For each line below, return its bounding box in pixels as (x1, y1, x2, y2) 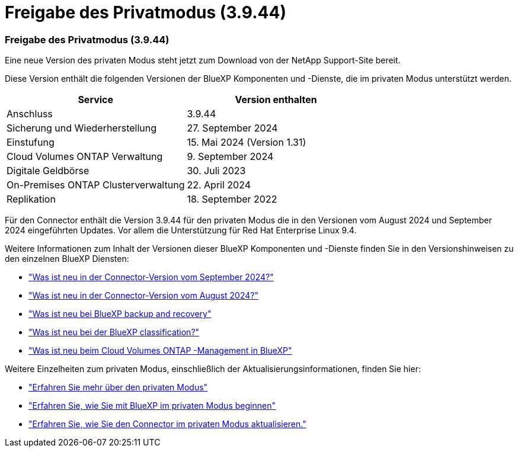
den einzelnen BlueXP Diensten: (5, 254, 129, 264)
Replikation (7, 193, 56, 206)
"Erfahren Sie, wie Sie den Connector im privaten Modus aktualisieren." (28, 419, 306, 429)
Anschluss (7, 108, 53, 120)
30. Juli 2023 (187, 165, 246, 177)
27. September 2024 (187, 122, 278, 134)
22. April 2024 (187, 179, 251, 191)
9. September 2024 (187, 150, 274, 163)
